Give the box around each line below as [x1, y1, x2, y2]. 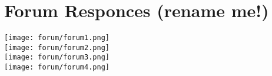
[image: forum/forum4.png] [4, 63, 110, 72]
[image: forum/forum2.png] [4, 43, 110, 52]
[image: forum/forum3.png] [4, 53, 110, 62]
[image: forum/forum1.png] [4, 34, 110, 42]
